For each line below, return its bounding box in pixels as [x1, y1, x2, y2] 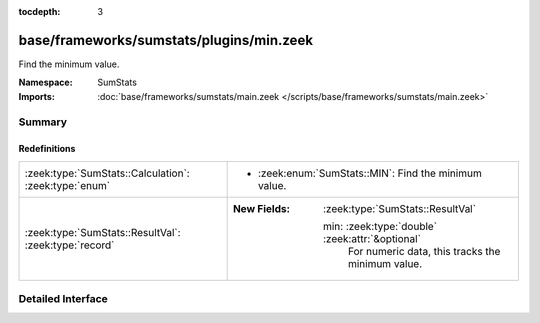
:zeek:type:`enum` [24, 178, 110, 192]
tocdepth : [18, 6, 61, 17]
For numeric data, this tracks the [347, 244, 501, 258]
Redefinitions [18, 143, 76, 155]
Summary [18, 115, 68, 129]
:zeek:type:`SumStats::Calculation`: [24, 166, 190, 180]
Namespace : [18, 76, 74, 89]
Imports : [18, 90, 55, 102]
